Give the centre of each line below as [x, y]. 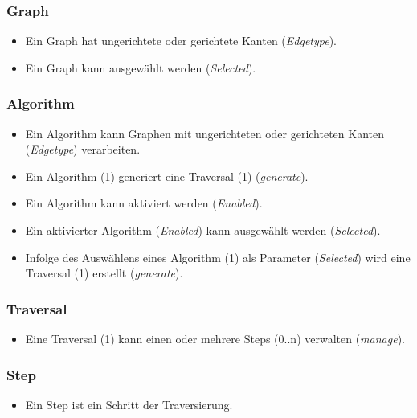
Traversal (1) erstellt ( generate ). [104, 273]
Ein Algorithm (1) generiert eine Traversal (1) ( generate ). [167, 176]
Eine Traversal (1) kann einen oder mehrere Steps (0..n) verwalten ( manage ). [215, 338]
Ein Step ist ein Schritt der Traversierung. [129, 404]
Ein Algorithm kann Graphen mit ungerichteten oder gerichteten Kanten [204, 133]
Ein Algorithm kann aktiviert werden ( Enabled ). [144, 203]
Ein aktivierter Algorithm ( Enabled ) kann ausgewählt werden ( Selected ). [203, 230]
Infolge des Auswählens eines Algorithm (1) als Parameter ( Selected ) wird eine [218, 257]
